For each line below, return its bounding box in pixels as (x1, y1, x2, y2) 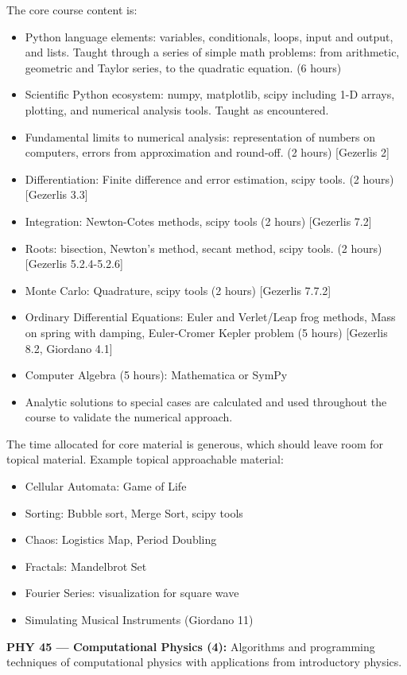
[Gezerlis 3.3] (25, 186, 88, 203)
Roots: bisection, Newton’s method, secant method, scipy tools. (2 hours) (25, 239, 382, 256)
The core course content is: (6, 2, 138, 17)
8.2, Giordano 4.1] (25, 339, 113, 356)
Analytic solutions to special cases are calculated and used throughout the (25, 393, 387, 409)
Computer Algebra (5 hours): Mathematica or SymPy (25, 367, 288, 383)
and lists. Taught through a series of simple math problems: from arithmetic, (25, 44, 400, 60)
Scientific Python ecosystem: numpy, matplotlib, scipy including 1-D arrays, (25, 86, 395, 103)
